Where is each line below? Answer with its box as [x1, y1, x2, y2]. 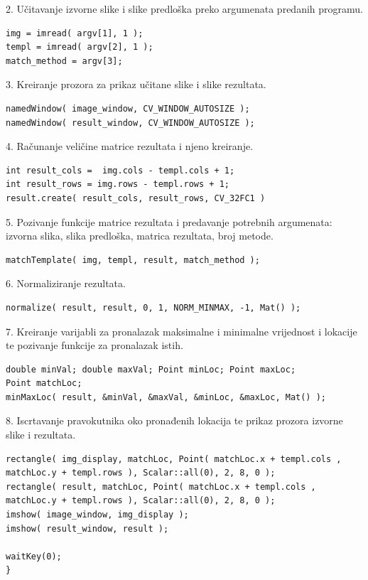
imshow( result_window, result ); [6, 523, 169, 534]
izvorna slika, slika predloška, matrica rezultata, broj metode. [6, 228, 274, 243]
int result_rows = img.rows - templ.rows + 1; [6, 179, 229, 190]
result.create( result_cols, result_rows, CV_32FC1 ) [6, 193, 266, 203]
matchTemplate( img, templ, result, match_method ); [6, 254, 260, 265]
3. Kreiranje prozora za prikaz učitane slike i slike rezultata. [6, 77, 266, 92]
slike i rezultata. [6, 427, 76, 442]
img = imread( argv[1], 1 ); [6, 28, 144, 38]
